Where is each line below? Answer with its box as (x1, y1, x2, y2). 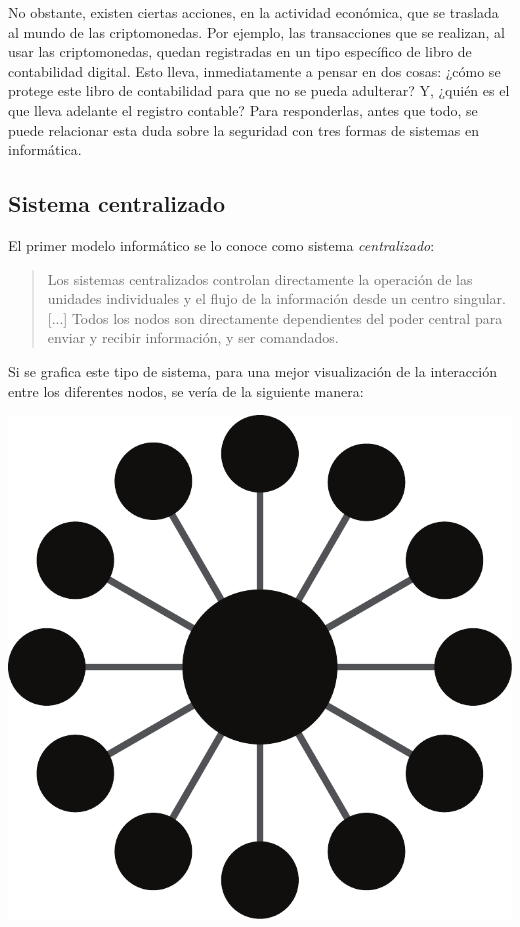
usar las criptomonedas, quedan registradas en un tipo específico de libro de (8, 41, 472, 62)
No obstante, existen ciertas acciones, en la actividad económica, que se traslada (8, 2, 499, 22)
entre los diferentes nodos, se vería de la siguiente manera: (8, 380, 364, 401)
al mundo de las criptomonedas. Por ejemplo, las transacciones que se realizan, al (8, 21, 505, 42)
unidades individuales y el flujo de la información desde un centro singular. (47, 288, 507, 309)
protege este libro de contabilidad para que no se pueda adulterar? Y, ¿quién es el (8, 80, 510, 101)
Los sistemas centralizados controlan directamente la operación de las (47, 268, 473, 289)
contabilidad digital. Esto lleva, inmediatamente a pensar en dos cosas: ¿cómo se (8, 60, 501, 81)
